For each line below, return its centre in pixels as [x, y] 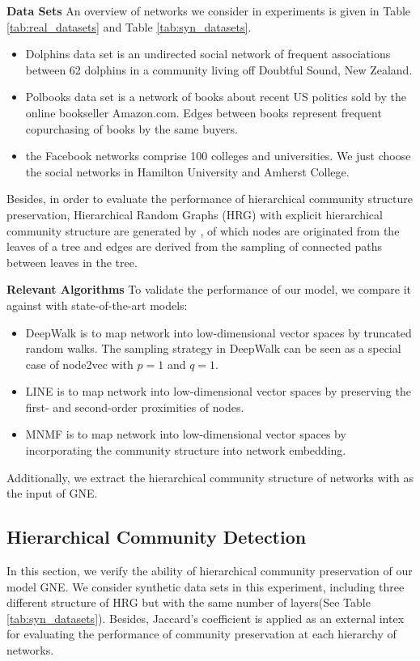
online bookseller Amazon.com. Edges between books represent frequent [204, 112]
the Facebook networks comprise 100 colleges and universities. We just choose [218, 156]
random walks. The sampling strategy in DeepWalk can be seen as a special [213, 348]
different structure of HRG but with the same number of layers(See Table [189, 602]
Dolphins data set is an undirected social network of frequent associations [208, 54]
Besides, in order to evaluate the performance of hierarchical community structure [210, 199]
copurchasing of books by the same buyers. [132, 128]
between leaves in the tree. [72, 262]
